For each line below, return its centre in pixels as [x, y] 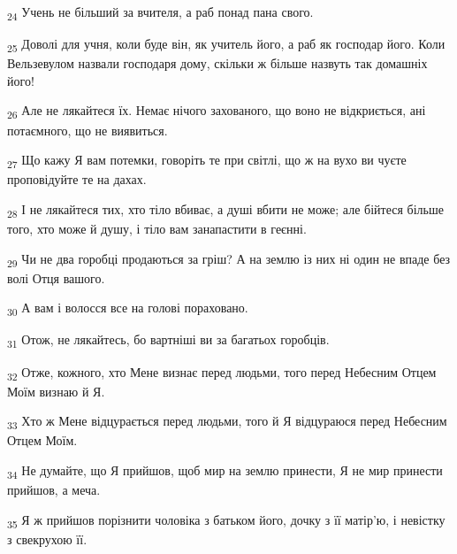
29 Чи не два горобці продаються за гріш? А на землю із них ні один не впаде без [229, 259]
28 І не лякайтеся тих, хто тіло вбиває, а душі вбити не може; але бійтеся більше [225, 210]
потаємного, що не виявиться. [88, 130]
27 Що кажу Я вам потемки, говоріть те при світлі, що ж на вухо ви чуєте [207, 161]
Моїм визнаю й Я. [56, 391]
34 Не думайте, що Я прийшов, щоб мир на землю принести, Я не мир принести [225, 471]
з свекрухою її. [47, 539]
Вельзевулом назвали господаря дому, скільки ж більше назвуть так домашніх [217, 63]
